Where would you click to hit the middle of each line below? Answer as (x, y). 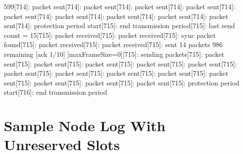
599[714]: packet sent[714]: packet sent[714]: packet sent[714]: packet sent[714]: (120, 6)
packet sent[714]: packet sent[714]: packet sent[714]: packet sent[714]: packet (116, 16)
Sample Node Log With (85, 126)
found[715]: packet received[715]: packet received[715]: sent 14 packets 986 (113, 44)
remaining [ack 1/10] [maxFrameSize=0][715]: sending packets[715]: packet (114, 54)
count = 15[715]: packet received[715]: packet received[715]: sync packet (110, 35)
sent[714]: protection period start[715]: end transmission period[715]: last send (120, 26)
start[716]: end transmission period (56, 92)
